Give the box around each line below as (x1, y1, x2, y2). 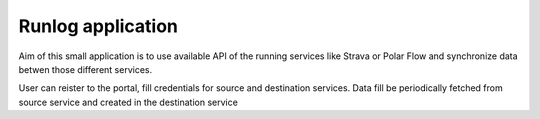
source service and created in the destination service (18, 96, 239, 108)
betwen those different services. (18, 63, 153, 75)
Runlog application (18, 15, 179, 37)
